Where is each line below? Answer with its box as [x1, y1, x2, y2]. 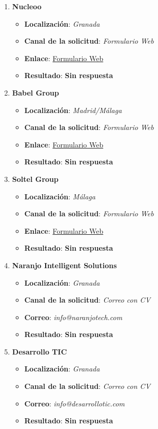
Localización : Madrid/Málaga [24, 104, 122, 115]
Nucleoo [12, 1, 42, 11]
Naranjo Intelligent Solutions [12, 259, 117, 270]
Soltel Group [12, 173, 58, 184]
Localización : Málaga [24, 191, 95, 201]
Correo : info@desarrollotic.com [24, 398, 125, 408]
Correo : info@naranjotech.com [24, 311, 123, 322]
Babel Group [12, 87, 59, 98]
